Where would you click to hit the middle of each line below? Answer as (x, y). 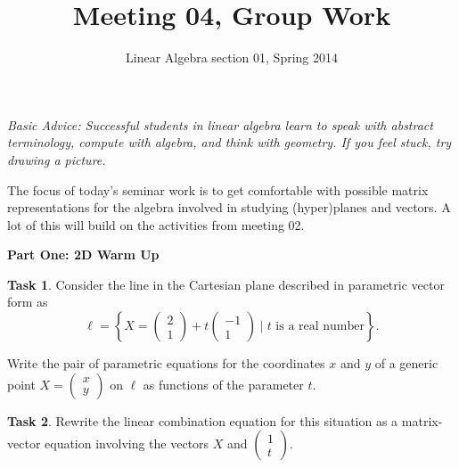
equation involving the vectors (127, 443)
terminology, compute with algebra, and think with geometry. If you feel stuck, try (229, 142)
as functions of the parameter (223, 384)
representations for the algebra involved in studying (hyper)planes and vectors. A (229, 207)
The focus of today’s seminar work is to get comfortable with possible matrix (218, 189)
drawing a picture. (57, 159)
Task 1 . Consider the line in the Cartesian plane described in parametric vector (226, 284)
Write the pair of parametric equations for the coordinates (166, 363)
